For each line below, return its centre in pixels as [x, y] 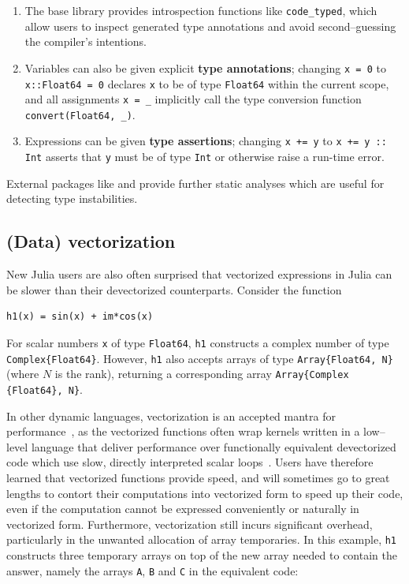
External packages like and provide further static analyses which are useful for [195, 183]
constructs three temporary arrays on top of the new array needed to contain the [202, 554]
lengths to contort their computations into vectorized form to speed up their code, [205, 493]
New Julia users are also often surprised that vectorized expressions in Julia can [199, 274]
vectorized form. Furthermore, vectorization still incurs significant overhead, [190, 524]
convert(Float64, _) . [80, 114]
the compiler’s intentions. [86, 41]
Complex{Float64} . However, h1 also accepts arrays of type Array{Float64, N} [200, 358]
